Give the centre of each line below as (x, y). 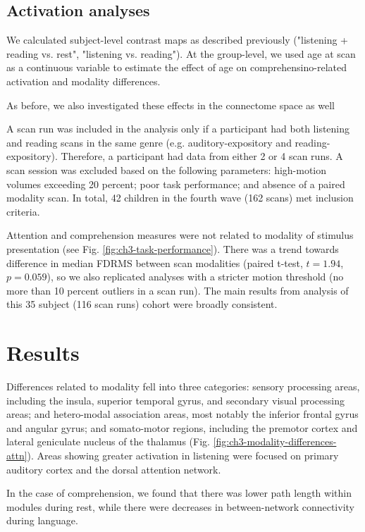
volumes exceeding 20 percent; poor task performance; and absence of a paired (176, 184)
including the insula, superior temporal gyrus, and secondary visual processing (175, 400)
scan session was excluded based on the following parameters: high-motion (167, 169)
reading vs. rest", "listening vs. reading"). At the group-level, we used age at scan (181, 53)
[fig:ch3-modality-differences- (275, 441)
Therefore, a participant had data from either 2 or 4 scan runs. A (202, 156)
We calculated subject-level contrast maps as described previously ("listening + (177, 40)
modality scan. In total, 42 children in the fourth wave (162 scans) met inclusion (180, 198)
